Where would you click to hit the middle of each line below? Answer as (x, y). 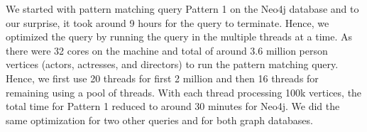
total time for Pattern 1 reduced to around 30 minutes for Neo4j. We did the (173, 106)
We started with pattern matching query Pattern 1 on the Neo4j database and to (182, 9)
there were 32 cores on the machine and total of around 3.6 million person (167, 50)
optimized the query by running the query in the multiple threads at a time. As (179, 37)
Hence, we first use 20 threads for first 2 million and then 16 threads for (162, 78)
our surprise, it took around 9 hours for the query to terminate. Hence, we (168, 22)
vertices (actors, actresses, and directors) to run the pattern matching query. (172, 64)
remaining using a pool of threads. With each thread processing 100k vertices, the (184, 92)
